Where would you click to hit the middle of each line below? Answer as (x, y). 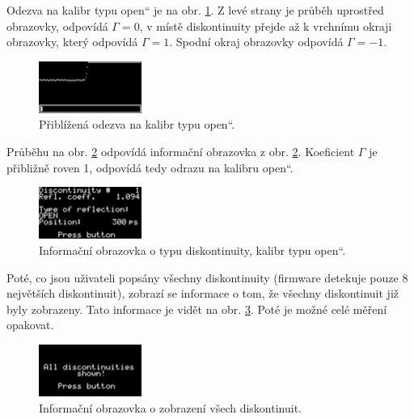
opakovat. (30, 325)
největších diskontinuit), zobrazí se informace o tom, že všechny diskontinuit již (203, 293)
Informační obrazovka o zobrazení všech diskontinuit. (171, 407)
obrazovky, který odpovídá (72, 42)
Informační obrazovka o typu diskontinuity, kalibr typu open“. (192, 250)
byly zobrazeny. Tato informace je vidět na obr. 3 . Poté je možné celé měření (197, 309)
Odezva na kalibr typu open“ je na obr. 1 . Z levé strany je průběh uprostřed (195, 10)
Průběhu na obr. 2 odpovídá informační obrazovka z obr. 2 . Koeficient (181, 152)
